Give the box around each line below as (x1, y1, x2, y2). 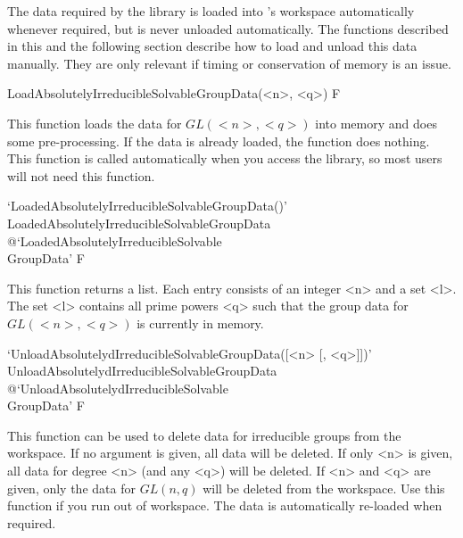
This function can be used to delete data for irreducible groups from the (7, 426, 401, 444)
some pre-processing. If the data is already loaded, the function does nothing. (7, 131, 430, 150)
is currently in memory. (136, 313, 264, 332)
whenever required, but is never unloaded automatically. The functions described (7, 19, 449, 37)
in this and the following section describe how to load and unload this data (7, 37, 418, 55)
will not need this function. (7, 166, 155, 185)
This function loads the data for (7, 113, 182, 132)
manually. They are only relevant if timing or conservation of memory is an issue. (7, 54, 451, 72)
